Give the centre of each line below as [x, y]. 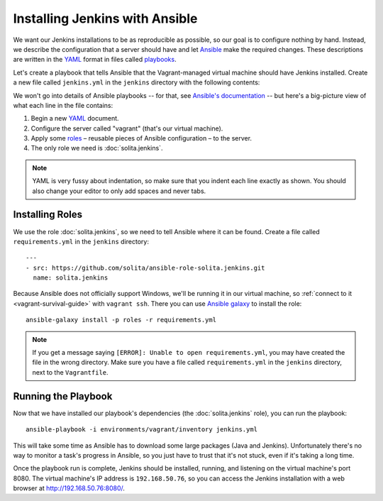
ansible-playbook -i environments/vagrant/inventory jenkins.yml [142, 430]
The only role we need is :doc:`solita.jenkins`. [97, 148]
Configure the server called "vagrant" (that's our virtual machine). [127, 128]
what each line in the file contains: [63, 105]
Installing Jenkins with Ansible [105, 18]
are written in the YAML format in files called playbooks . [95, 60]
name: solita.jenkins [71, 278]
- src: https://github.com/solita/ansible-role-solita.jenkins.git [145, 268]
